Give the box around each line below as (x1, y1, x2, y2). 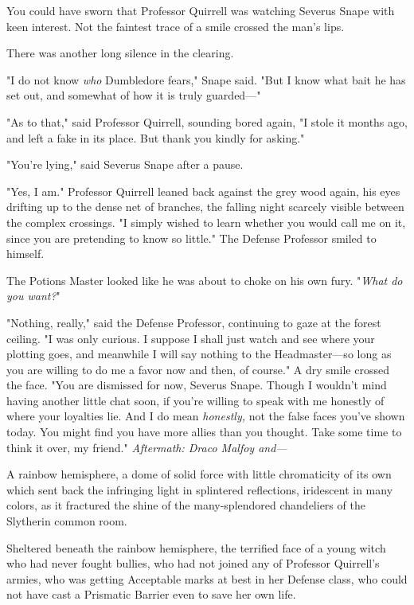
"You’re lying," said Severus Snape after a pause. (6, 156, 244, 173)
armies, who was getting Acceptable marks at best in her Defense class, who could (6, 570, 408, 587)
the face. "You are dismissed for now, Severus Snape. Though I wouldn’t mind (6, 377, 387, 393)
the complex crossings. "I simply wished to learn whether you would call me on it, (6, 213, 406, 230)
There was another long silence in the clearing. (6, 45, 234, 61)
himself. (6, 245, 45, 262)
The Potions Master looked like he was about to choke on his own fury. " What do (6, 271, 403, 288)
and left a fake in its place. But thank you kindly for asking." (6, 129, 305, 146)
